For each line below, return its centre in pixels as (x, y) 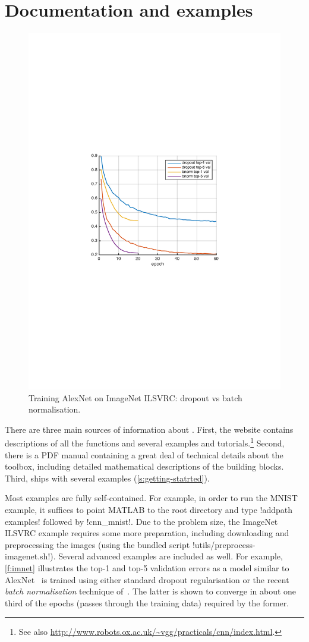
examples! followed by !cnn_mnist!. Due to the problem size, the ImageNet (141, 521)
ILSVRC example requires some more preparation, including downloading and (147, 533)
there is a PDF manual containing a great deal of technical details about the (144, 454)
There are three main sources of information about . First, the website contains (149, 429)
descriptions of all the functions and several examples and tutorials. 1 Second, (145, 442)
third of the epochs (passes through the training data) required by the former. (147, 602)
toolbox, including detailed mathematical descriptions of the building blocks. (144, 466)
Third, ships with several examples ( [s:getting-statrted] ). (107, 478)
